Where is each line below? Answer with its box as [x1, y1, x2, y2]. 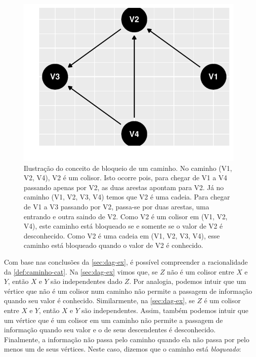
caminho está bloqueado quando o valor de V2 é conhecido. [24, 240, 203, 250]
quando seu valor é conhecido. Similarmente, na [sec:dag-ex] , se [4, 295, 195, 306]
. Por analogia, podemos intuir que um [129, 276, 246, 286]
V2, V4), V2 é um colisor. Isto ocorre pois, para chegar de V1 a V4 [24, 172, 227, 183]
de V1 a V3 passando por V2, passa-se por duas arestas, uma [24, 201, 210, 211]
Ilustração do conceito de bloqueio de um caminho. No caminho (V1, [24, 162, 232, 173]
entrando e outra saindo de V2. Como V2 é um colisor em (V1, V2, [24, 211, 228, 221]
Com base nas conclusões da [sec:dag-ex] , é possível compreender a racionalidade [4, 256, 248, 267]
